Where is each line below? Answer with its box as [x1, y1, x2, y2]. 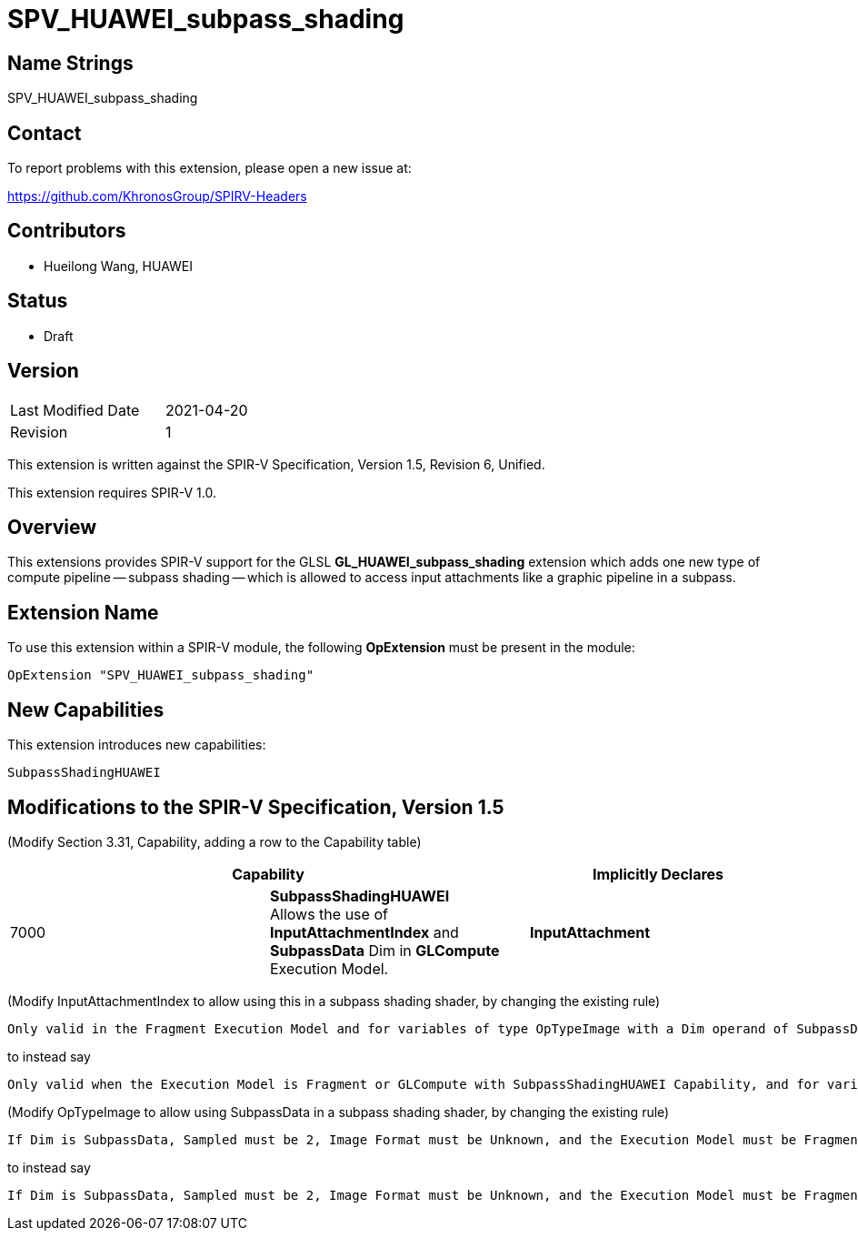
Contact [7, 121, 82, 145]
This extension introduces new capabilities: [7, 737, 266, 753]
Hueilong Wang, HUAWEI [44, 257, 193, 274]
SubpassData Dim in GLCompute [269, 941, 500, 960]
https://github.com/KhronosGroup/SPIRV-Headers [7, 188, 307, 205]
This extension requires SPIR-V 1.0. [7, 484, 216, 500]
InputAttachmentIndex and [269, 922, 459, 941]
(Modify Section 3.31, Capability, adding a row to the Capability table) [7, 833, 422, 850]
